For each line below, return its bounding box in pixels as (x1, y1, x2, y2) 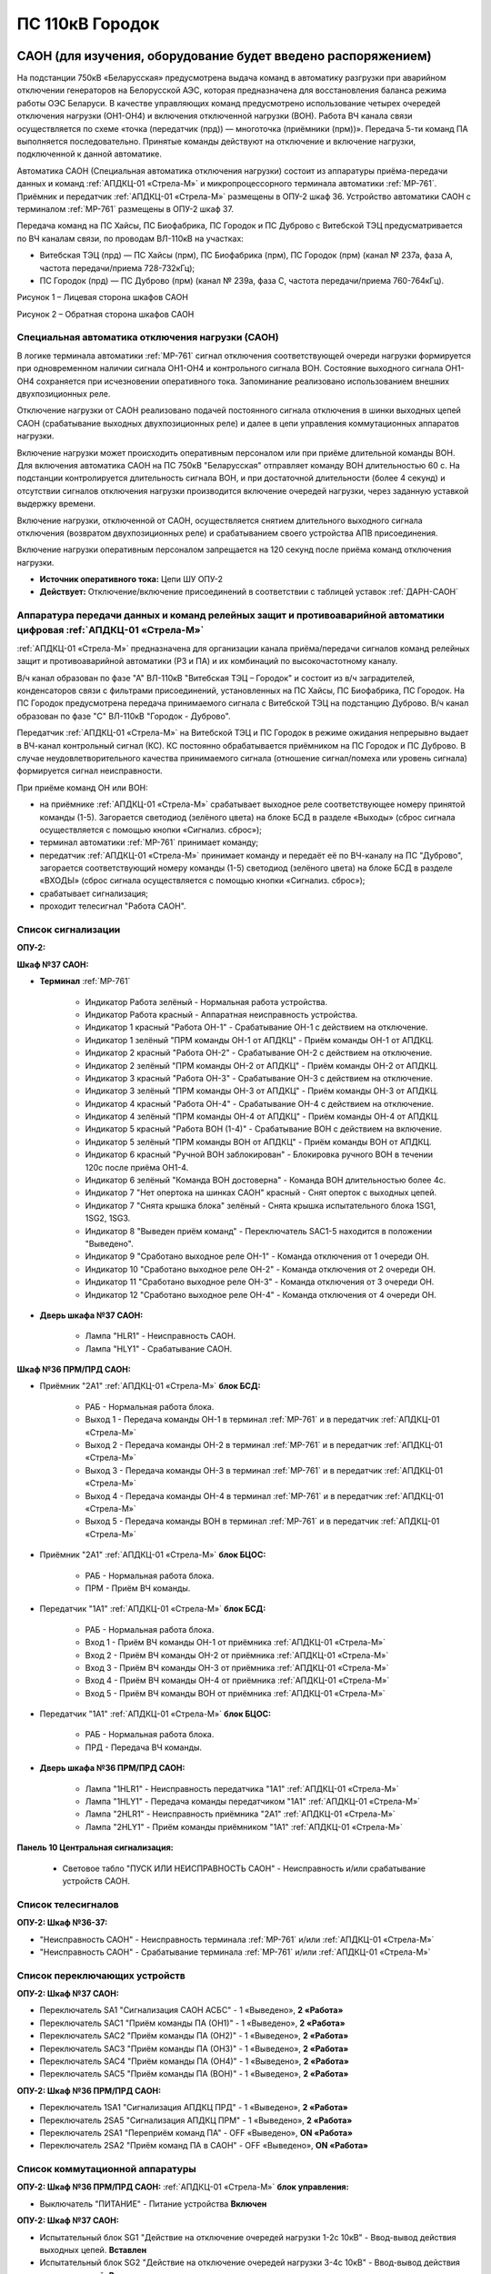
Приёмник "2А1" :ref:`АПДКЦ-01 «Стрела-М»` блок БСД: (39, 1381, 261, 1392)
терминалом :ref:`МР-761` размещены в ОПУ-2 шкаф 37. (16, 203, 234, 214)
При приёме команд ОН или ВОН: (16, 782, 149, 793)
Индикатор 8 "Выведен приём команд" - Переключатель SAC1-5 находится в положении (85, 1225, 433, 1236)
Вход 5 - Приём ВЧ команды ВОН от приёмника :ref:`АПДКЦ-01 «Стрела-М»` (85, 1687, 386, 1698)
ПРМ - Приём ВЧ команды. (85, 1583, 191, 1594)
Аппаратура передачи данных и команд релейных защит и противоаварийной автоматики (16, 609, 445, 622)
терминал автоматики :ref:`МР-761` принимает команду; (39, 837, 259, 848)
